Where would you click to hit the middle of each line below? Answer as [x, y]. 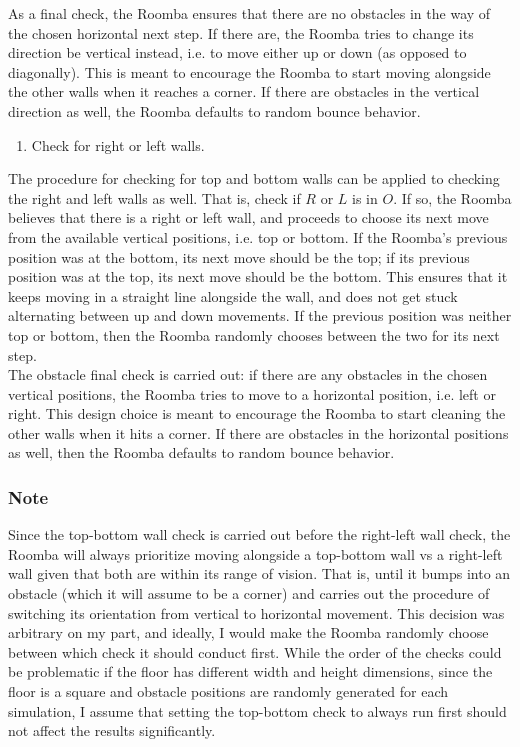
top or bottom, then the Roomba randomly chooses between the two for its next [254, 334]
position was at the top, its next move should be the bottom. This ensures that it [258, 276]
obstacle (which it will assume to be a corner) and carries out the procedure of [249, 593]
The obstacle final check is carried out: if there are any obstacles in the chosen [248, 374]
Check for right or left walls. [118, 144]
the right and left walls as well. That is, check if [154, 197]
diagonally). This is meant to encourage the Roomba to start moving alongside [249, 71]
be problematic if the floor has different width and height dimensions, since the [250, 671]
